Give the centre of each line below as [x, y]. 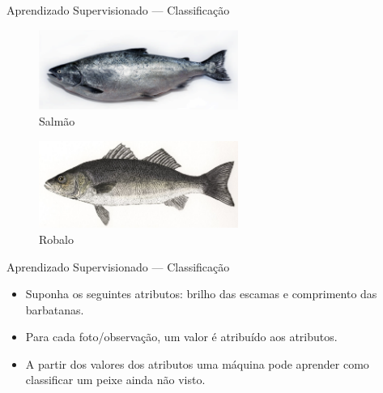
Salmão [57, 121]
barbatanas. [55, 309]
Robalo [56, 239]
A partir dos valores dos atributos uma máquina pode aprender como [197, 363]
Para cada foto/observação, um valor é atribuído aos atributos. [181, 337]
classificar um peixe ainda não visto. [115, 380]
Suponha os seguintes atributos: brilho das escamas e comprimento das [201, 294]
